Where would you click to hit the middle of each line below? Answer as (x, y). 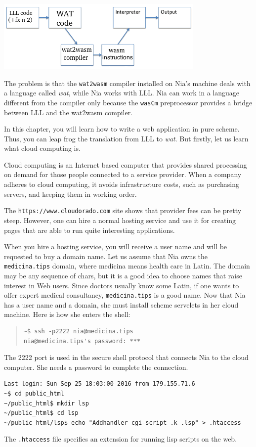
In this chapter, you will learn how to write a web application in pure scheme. (122, 129)
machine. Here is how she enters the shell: (67, 314)
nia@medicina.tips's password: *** (82, 341)
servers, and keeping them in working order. (70, 194)
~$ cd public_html (34, 393)
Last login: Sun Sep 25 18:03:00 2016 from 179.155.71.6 (100, 384)
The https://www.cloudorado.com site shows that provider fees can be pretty (123, 210)
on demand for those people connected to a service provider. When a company (123, 174)
